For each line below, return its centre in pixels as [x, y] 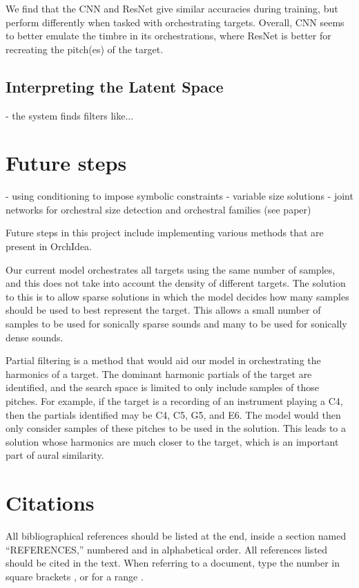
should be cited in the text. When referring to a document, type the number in [173, 563]
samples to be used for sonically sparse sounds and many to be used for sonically [176, 324]
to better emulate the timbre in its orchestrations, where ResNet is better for [168, 36]
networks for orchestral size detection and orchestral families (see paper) [158, 209]
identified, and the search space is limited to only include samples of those [162, 387]
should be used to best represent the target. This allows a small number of [163, 310]
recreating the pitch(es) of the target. [85, 49]
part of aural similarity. [55, 455]
